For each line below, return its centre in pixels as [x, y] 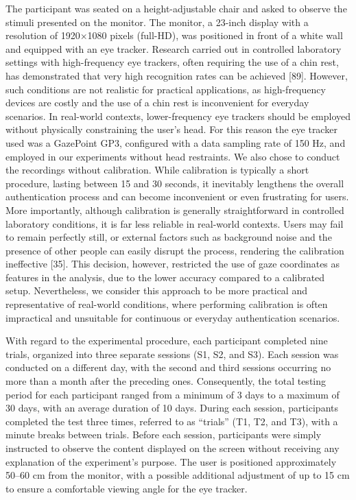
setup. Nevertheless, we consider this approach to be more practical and [156, 290]
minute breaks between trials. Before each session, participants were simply [164, 434]
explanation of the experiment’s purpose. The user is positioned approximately [171, 461]
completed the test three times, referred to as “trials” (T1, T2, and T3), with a [172, 421]
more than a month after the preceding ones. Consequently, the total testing [166, 381]
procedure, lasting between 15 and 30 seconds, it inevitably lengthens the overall [175, 183]
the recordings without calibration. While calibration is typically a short [157, 170]
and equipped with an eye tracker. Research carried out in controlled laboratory [174, 48]
